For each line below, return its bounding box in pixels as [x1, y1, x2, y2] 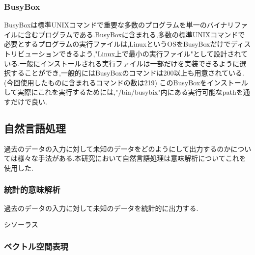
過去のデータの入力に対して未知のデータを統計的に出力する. [4, 203, 198, 213]
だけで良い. [10, 96, 47, 106]
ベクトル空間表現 [4, 240, 68, 252]
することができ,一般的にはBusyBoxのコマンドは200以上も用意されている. [10, 68, 244, 78]
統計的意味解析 [4, 183, 60, 196]
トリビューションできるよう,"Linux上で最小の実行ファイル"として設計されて [4, 49, 248, 58]
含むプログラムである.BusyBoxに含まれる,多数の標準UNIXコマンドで [24, 29, 245, 39]
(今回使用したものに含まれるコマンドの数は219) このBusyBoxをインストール [4, 77, 248, 87]
